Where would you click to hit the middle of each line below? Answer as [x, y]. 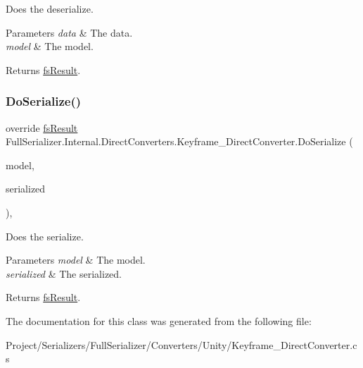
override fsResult [42, 127]
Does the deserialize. [50, 8]
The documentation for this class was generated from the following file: [159, 320]
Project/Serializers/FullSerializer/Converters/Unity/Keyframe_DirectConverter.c [181, 344]
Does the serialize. [45, 236]
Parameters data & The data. [69, 32]
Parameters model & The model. [76, 260]
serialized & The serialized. [64, 273]
